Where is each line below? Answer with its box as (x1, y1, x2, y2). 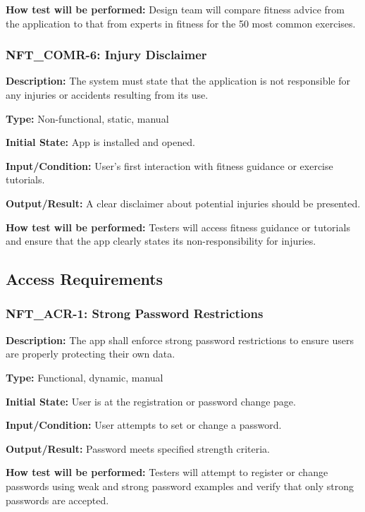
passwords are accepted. (6, 492, 109, 507)
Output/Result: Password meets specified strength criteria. (6, 441, 270, 456)
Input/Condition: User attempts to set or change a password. (6, 417, 282, 432)
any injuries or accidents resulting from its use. (6, 87, 209, 102)
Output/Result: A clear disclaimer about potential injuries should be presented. (6, 195, 361, 210)
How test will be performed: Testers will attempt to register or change (6, 465, 328, 480)
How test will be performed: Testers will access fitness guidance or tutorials (6, 219, 350, 234)
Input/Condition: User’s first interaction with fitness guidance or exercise (6, 158, 333, 173)
